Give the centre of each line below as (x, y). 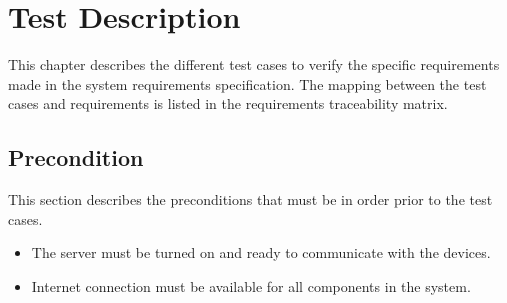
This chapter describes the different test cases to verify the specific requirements (254, 64)
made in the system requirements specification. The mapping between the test (247, 83)
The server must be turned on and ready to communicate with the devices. (261, 252)
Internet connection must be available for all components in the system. (251, 285)
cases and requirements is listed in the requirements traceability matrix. (228, 103)
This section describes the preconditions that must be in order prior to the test (250, 199)
